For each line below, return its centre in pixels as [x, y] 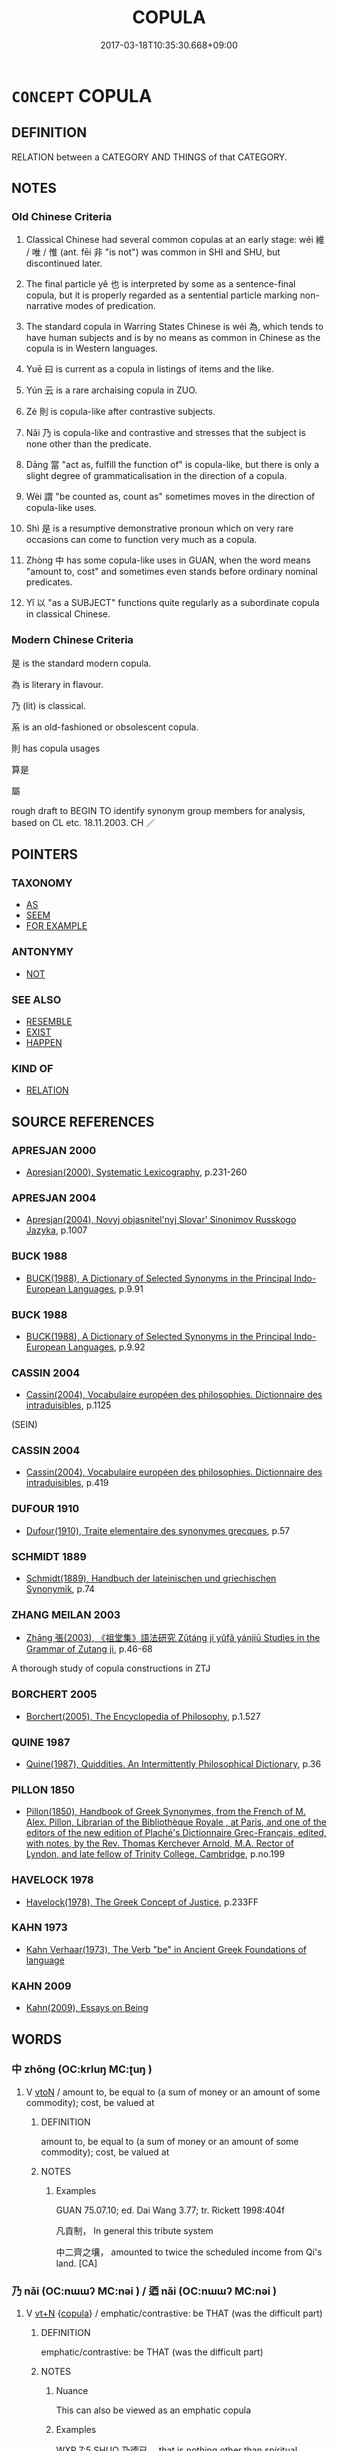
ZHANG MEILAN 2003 [66, 1614]
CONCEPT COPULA [82, 95]
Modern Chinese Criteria [72, 640]
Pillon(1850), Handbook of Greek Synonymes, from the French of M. [166, 1812]
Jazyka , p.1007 [56, 1230]
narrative [44, 306]
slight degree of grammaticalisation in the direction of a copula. [156, 476]
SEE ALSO [36, 999]
